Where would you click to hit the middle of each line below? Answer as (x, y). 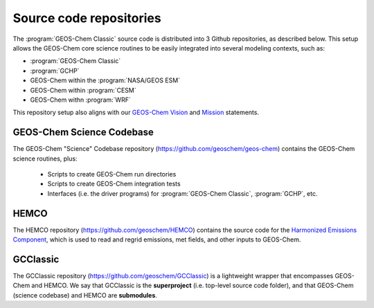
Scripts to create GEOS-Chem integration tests (114, 184)
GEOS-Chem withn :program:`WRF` (80, 100)
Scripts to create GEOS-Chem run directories (112, 174)
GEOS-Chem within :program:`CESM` (83, 90)
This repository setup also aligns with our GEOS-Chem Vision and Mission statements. (136, 112)
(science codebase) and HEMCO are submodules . (85, 295)
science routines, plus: (45, 158)
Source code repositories (87, 18)
